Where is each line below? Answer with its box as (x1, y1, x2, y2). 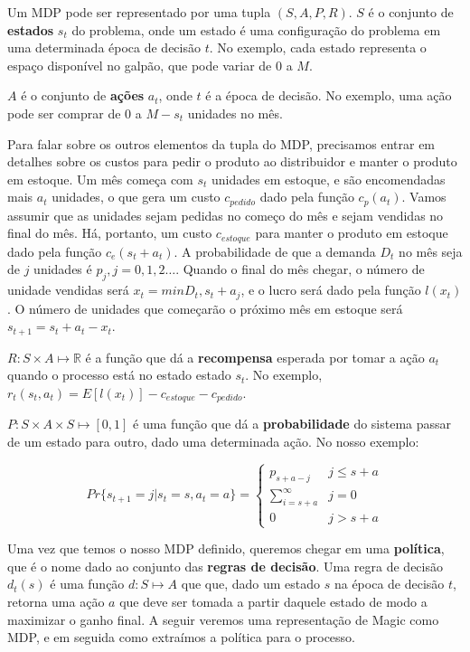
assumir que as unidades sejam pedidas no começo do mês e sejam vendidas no (7, 205, 444, 224)
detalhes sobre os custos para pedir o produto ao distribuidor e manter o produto (7, 152, 457, 171)
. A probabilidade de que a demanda (174, 241, 376, 260)
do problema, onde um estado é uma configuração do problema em (71, 20, 441, 39)
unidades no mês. (187, 103, 283, 122)
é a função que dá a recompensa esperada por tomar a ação (85, 347, 425, 366)
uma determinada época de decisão (7, 38, 201, 57)
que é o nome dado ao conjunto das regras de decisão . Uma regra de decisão (7, 556, 443, 575)
